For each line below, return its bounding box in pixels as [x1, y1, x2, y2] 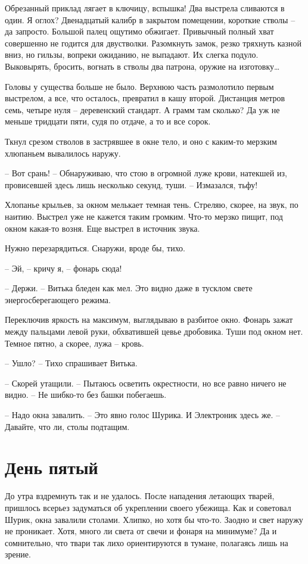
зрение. [5, 548, 31, 560]
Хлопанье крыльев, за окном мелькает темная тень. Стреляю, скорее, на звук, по [5, 198, 298, 211]
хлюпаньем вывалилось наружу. [5, 147, 121, 159]
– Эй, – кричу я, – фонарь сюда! [5, 261, 122, 274]
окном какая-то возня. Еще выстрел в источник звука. [5, 222, 200, 234]
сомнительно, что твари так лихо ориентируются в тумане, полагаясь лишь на [5, 536, 288, 549]
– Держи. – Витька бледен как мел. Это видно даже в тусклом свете [5, 282, 253, 294]
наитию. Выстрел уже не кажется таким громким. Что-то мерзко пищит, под [5, 210, 283, 222]
